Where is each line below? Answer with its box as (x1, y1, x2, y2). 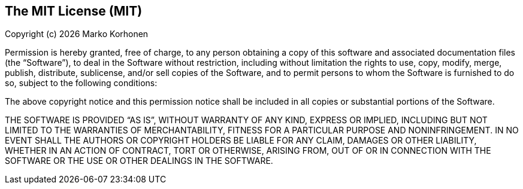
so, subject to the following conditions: (5, 78, 158, 89)
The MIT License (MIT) (5, 4, 143, 19)
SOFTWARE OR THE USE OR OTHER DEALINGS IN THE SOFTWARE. (5, 156, 273, 166)
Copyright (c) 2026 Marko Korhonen (5, 29, 149, 39)
